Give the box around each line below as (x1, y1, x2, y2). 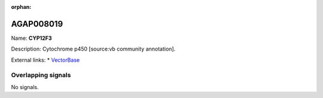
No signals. (11, 83, 39, 90)
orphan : (11, 4, 32, 10)
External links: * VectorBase (11, 56, 80, 64)
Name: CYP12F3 (11, 34, 52, 42)
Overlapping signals (11, 71, 71, 80)
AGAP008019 (11, 18, 63, 29)
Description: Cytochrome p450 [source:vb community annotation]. (11, 45, 176, 53)
